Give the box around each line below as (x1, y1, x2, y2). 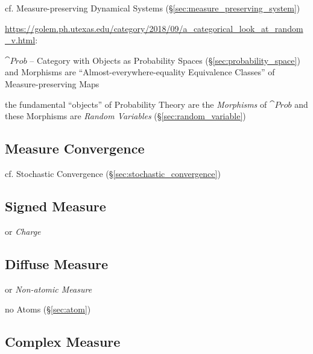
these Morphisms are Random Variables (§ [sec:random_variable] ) (5, 110, 246, 122)
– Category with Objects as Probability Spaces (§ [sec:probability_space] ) (30, 54, 300, 66)
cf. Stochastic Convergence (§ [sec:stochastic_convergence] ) (5, 167, 221, 179)
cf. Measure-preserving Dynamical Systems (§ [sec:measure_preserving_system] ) (5, 2, 300, 14)
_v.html (5, 34, 36, 46)
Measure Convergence (5, 139, 145, 158)
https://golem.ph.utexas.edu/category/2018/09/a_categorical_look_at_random (5, 22, 303, 34)
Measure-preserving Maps (5, 77, 100, 90)
